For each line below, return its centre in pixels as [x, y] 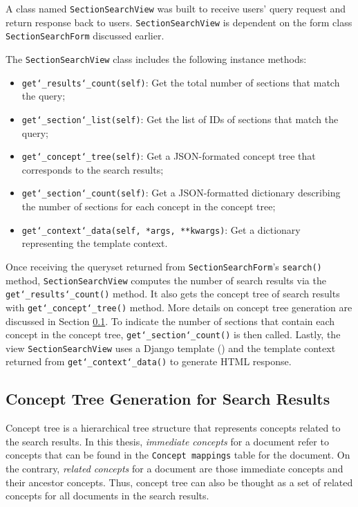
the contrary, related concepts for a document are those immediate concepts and [175, 469]
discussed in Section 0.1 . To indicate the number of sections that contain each [170, 321]
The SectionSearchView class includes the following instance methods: [156, 58]
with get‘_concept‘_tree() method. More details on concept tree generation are [179, 307]
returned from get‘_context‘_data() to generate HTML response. [149, 361]
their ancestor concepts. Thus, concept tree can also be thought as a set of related [179, 482]
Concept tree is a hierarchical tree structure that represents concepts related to [173, 428]
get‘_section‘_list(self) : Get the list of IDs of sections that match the [180, 119]
